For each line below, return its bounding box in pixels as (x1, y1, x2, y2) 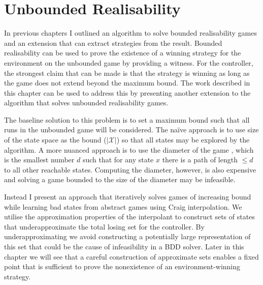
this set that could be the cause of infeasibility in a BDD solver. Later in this (4, 241, 244, 251)
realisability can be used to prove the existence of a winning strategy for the (4, 47, 241, 58)
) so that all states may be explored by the (116, 134, 250, 145)
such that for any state (82, 154, 154, 165)
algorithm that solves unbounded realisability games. (4, 97, 169, 108)
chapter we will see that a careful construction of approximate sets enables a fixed (4, 251, 259, 262)
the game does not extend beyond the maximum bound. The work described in (4, 77, 250, 88)
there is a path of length (162, 154, 238, 165)
